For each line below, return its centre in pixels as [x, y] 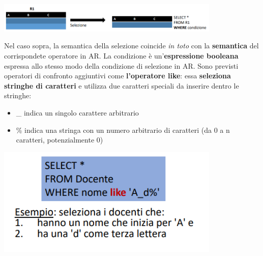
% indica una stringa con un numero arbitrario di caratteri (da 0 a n [123, 130]
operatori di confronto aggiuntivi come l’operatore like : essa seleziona [118, 76]
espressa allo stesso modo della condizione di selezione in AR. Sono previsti [121, 65]
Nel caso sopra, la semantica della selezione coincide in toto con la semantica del [131, 46]
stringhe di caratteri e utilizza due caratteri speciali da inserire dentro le [122, 85]
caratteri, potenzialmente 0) [60, 140]
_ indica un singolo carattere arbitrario [77, 113]
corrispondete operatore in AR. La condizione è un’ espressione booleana [121, 56]
